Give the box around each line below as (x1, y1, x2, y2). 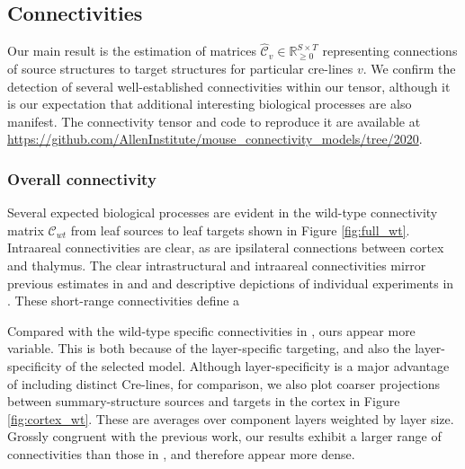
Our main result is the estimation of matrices (7, 41, 256, 60)
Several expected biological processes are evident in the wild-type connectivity (7, 203, 438, 222)
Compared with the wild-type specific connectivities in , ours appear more (7, 321, 416, 340)
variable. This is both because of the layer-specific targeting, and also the (7, 339, 411, 358)
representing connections (322, 41, 458, 60)
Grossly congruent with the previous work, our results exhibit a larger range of (7, 427, 442, 446)
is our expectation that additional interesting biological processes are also (7, 94, 412, 113)
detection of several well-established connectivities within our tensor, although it (7, 76, 451, 95)
